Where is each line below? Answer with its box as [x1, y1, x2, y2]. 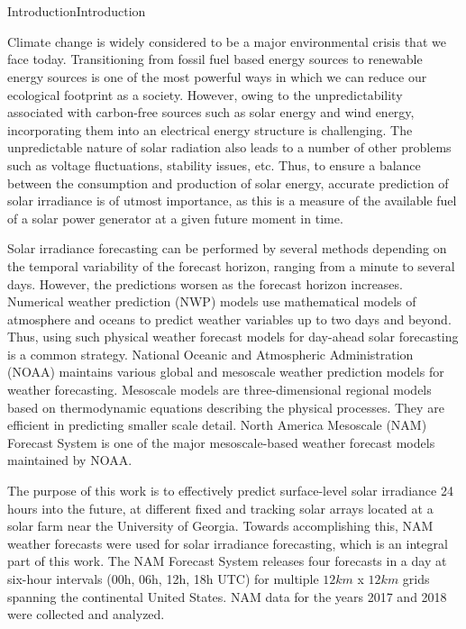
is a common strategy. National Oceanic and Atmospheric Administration [7, 344, 414, 363]
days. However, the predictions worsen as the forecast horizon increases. [7, 274, 403, 293]
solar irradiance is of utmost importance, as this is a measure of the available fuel [7, 191, 457, 210]
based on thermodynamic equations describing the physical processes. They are [7, 397, 444, 416]
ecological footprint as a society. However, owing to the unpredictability [7, 85, 403, 104]
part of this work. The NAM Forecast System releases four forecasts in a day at [7, 552, 447, 570]
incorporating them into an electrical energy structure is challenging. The [7, 120, 413, 139]
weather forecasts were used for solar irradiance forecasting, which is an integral [7, 533, 448, 552]
